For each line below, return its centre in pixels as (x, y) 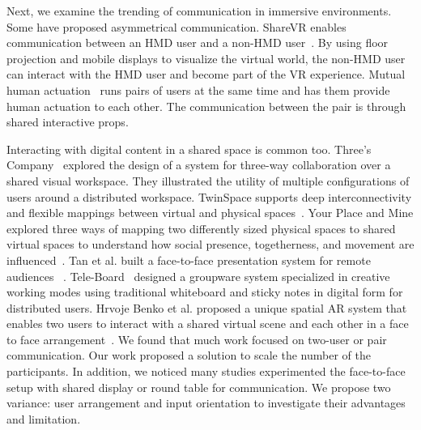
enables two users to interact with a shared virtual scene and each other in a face (208, 324)
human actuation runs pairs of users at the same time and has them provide (198, 89)
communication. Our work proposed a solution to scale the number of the (189, 355)
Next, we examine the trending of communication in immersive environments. (199, 11)
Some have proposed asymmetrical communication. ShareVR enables (176, 26)
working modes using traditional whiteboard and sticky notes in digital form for (205, 292)
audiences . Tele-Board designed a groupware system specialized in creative (198, 276)
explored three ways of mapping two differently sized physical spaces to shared (201, 228)
